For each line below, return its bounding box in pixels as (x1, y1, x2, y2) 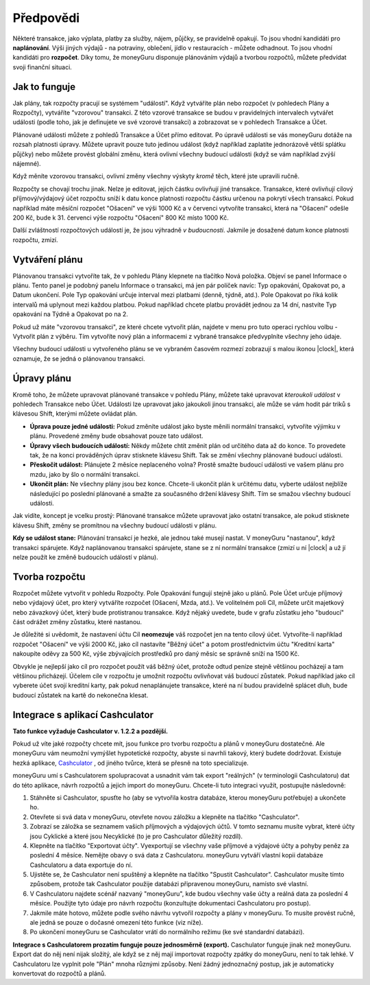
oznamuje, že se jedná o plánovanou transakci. (12, 354, 145, 363)
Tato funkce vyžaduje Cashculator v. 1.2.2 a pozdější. (12, 727, 168, 735)
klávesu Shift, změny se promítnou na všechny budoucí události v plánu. (12, 521, 217, 530)
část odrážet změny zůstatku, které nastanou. (12, 617, 143, 626)
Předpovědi (12, 10, 80, 25)
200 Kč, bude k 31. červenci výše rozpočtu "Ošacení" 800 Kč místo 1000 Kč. (12, 213, 230, 222)
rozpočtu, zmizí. (12, 235, 58, 244)
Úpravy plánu (12, 372, 72, 384)
